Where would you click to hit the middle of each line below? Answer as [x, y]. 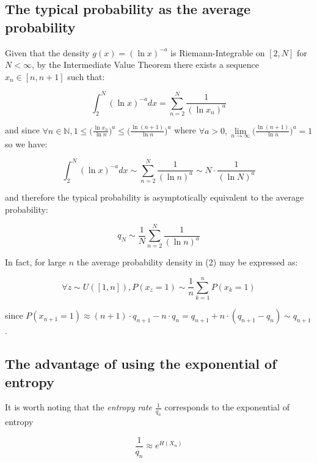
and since [22, 130]
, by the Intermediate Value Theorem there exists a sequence [145, 65]
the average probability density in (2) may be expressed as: [187, 262]
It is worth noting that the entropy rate [79, 407]
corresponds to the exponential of [227, 407]
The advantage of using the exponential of [141, 364]
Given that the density [47, 52]
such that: [86, 76]
